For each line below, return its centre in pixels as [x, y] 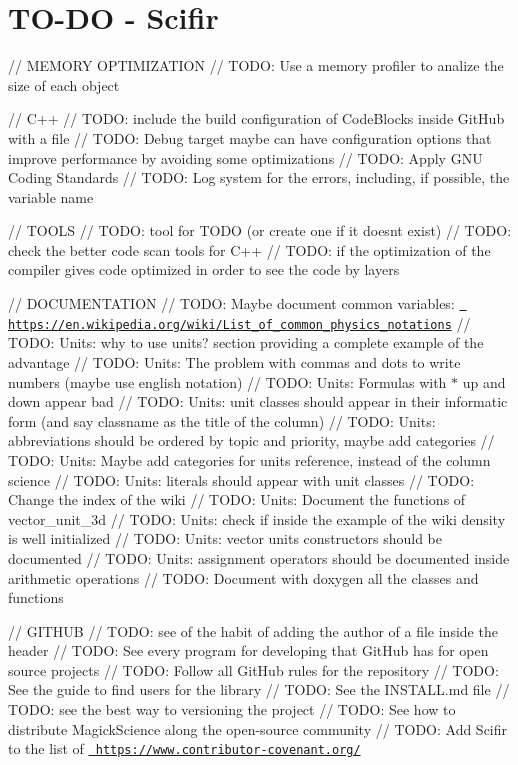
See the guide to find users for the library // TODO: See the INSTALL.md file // [259, 689]
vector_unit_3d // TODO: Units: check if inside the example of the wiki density [257, 518]
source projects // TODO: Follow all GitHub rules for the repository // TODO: [253, 669]
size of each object [64, 84]
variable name [51, 196]
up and [484, 381]
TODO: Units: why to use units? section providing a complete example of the [246, 342]
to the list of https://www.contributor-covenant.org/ [184, 748]
